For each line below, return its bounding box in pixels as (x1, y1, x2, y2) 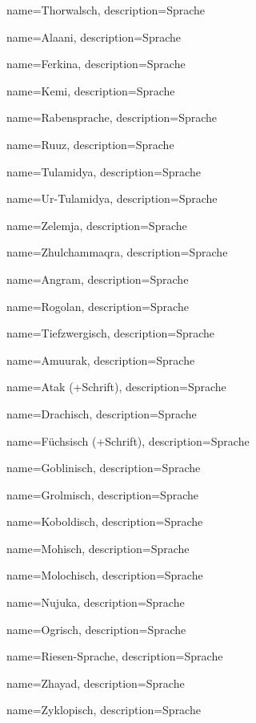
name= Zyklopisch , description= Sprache (6, 701, 201, 718)
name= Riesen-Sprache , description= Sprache (6, 648, 223, 664)
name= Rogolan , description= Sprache (6, 297, 189, 314)
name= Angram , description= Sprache (6, 270, 189, 287)
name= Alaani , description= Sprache (6, 28, 181, 45)
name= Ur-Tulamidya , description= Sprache (6, 190, 218, 207)
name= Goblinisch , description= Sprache (6, 459, 201, 476)
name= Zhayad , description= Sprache (6, 674, 185, 691)
